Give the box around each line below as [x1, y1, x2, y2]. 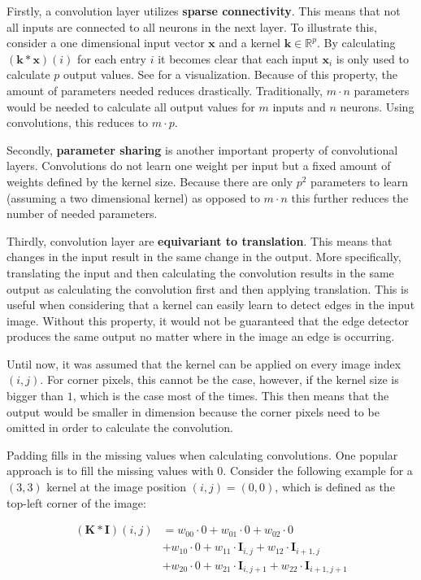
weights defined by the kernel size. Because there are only [7, 172, 293, 190]
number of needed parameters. [7, 205, 158, 222]
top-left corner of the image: [7, 494, 146, 511]
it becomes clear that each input [158, 50, 319, 67]
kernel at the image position [46, 478, 186, 495]
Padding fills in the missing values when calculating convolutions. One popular [7, 446, 398, 463]
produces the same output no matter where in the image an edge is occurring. [7, 328, 395, 345]
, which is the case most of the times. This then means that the [72, 387, 389, 404]
